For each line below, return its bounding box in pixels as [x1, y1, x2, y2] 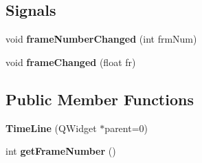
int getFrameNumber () [5, 144, 116, 158]
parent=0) [104, 120, 148, 135]
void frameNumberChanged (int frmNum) [5, 32, 197, 46]
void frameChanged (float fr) [5, 54, 136, 69]
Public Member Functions [5, 88, 194, 109]
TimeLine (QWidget [5, 120, 97, 135]
